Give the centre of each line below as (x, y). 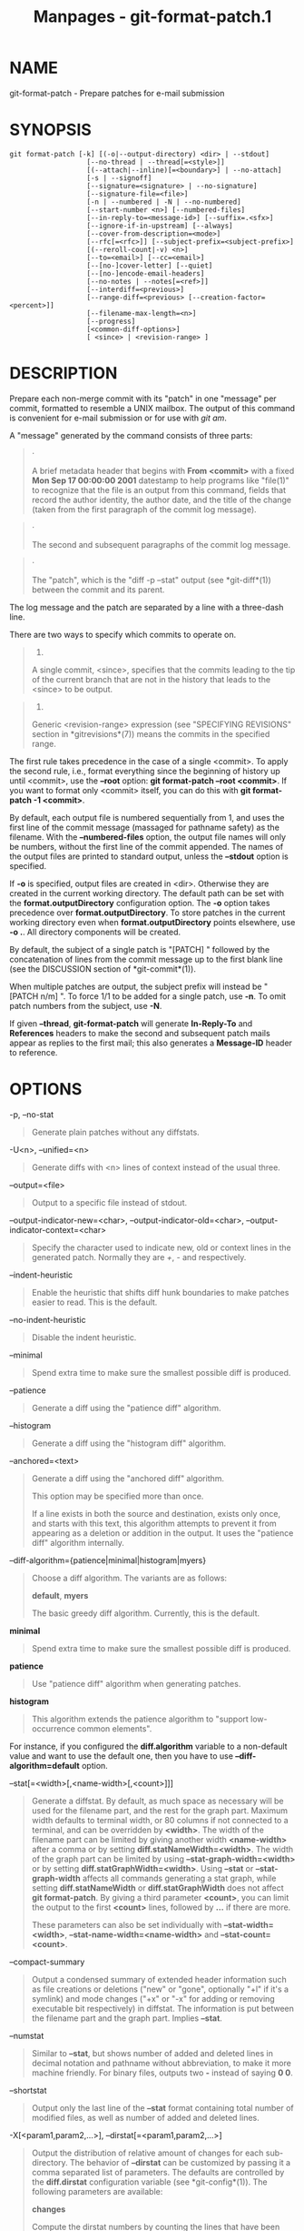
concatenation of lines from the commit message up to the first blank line (146, 959)
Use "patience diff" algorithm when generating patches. (136, 1683)
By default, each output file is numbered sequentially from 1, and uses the (147, 817)
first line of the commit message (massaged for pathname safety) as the (144, 827)
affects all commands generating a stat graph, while (179, 1878)
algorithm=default (44, 1765)
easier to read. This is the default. (94, 1302)
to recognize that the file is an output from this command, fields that (159, 490)
